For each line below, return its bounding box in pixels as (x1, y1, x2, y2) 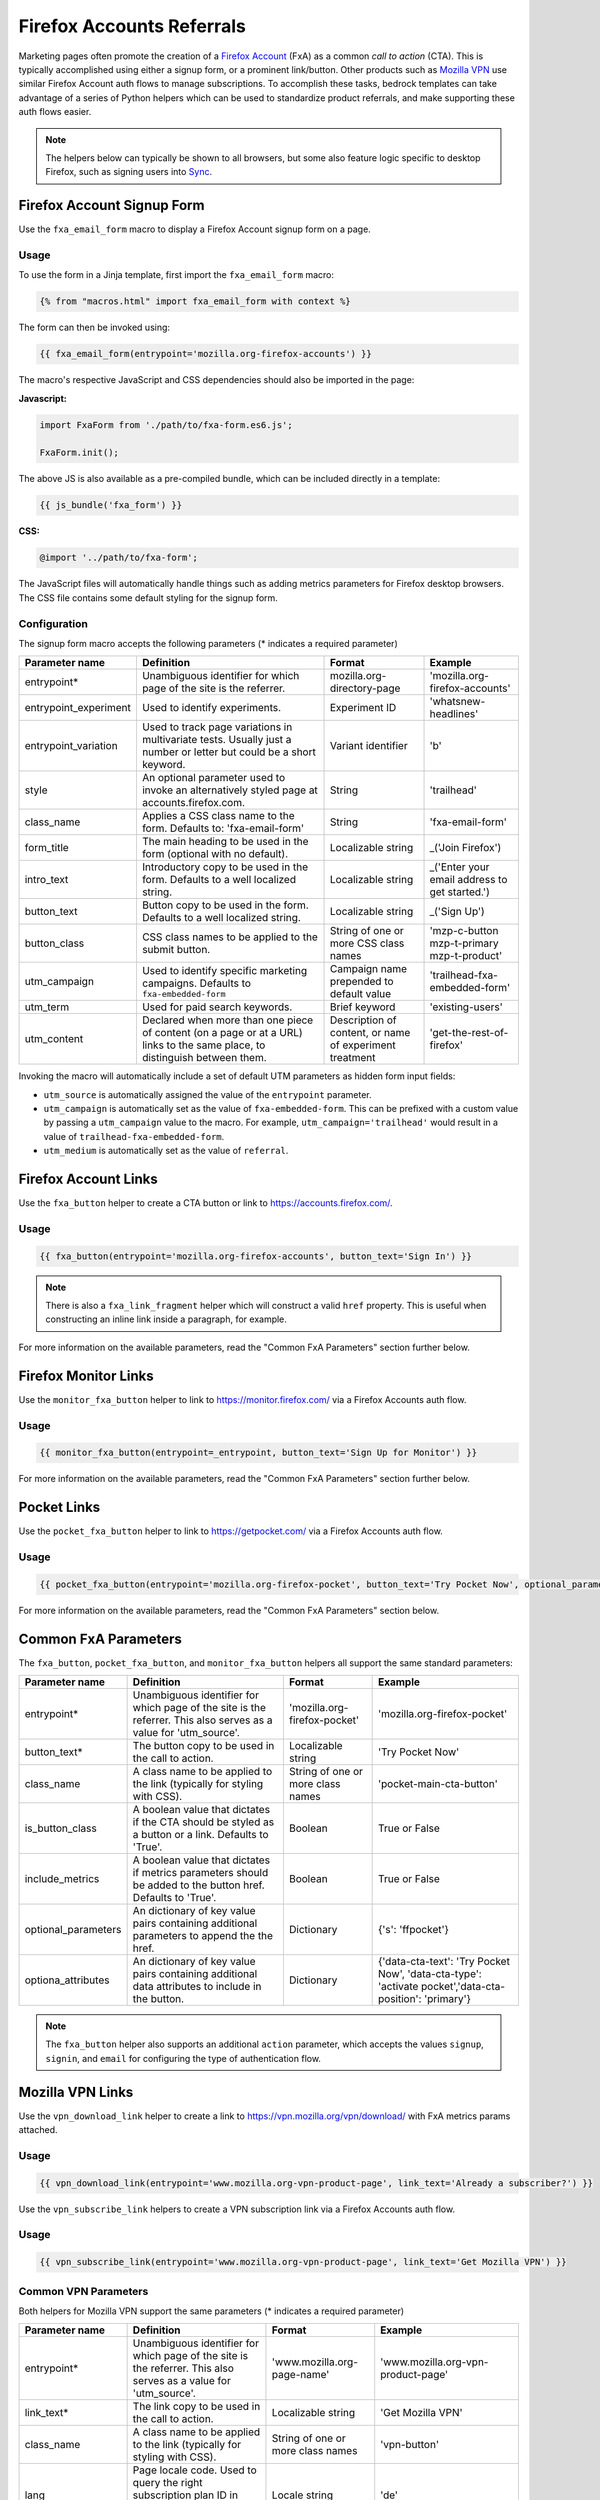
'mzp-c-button (429, 924, 499, 938)
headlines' (429, 707, 479, 721)
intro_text (24, 873, 69, 887)
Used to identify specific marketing (141, 963, 308, 977)
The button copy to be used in (132, 1739, 275, 1752)
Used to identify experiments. (141, 701, 282, 715)
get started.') (429, 885, 490, 899)
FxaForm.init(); (39, 447, 120, 459)
